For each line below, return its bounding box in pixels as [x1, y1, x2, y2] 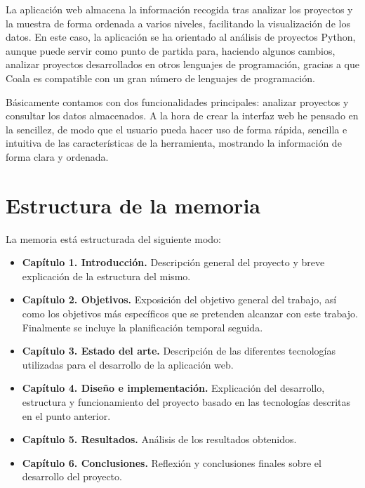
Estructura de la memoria [6, 190, 260, 219]
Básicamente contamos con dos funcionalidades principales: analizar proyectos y [6, 94, 349, 109]
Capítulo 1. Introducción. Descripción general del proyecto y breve [22, 255, 325, 270]
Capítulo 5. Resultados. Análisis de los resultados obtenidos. [22, 432, 297, 447]
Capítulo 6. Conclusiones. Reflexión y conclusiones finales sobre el [22, 455, 321, 470]
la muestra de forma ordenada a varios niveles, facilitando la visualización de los [6, 15, 350, 30]
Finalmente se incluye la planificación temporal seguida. [22, 319, 263, 334]
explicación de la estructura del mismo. [22, 268, 191, 283]
